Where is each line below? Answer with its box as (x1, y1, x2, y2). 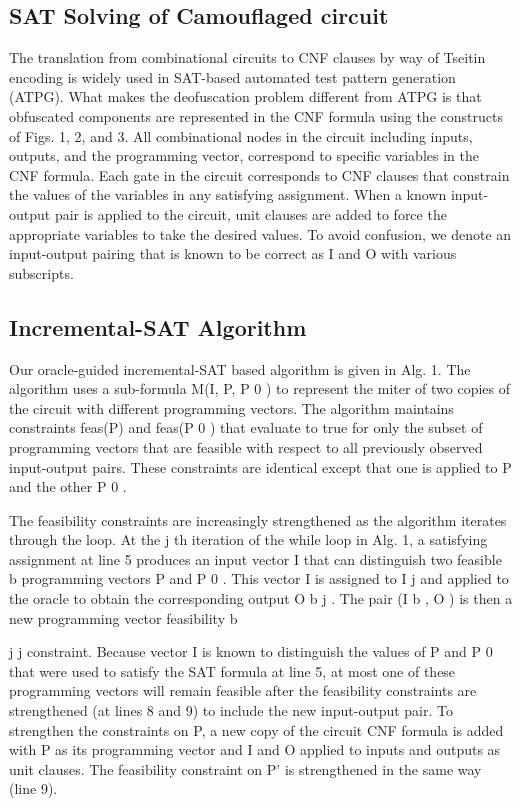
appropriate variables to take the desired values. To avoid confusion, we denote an (9, 223, 512, 244)
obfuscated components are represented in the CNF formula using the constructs (9, 105, 503, 126)
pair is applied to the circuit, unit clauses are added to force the (54, 203, 447, 224)
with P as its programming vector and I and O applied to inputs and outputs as (9, 739, 501, 760)
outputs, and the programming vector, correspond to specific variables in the (9, 145, 479, 166)
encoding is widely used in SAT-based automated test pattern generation (9, 66, 456, 87)
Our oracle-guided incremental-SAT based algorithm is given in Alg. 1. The (9, 358, 471, 379)
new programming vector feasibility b (9, 607, 238, 628)
